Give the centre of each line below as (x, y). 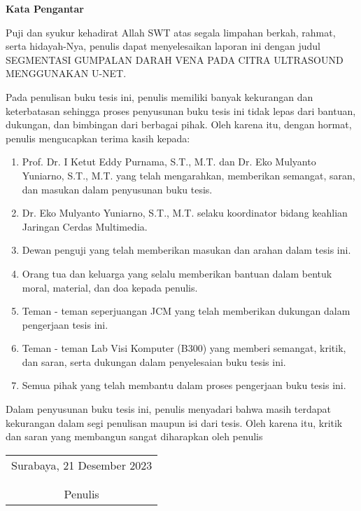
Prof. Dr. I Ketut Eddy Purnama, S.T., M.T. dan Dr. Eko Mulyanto (169, 162)
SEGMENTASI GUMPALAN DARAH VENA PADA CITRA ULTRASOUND (175, 59)
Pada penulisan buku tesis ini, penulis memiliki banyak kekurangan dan (160, 96)
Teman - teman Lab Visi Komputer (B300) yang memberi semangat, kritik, (184, 348)
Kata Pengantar (45, 8)
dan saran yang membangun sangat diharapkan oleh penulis (134, 436)
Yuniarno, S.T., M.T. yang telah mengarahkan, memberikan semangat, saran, (189, 175)
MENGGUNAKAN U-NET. (66, 73)
